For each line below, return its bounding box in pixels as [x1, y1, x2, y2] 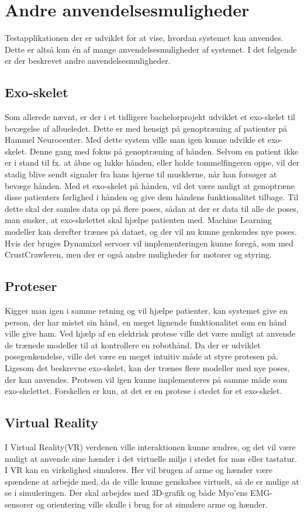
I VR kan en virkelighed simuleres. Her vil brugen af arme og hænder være [5, 464, 272, 476]
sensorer [5, 498, 34, 510]
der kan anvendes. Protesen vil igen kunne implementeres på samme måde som [5, 373, 288, 385]
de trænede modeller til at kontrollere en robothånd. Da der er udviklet [5, 338, 261, 351]
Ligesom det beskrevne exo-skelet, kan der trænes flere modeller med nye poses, [5, 362, 290, 373]
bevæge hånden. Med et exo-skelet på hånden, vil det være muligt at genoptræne [5, 179, 295, 191]
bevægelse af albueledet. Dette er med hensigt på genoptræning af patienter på [5, 122, 288, 134]
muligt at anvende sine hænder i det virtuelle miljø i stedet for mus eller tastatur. [5, 452, 297, 464]
